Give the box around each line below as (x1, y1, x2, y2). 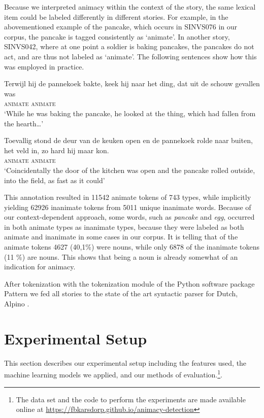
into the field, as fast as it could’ (4, 175, 105, 185)
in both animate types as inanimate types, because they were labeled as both (4, 221, 244, 232)
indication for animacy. (4, 261, 76, 272)
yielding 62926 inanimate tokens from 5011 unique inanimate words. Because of (4, 201, 251, 212)
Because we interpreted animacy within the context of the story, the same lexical (4, 2, 256, 12)
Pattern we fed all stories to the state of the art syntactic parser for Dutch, (4, 288, 238, 299)
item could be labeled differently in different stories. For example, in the (4, 11, 228, 22)
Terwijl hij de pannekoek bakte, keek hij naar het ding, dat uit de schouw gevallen (4, 78, 260, 89)
